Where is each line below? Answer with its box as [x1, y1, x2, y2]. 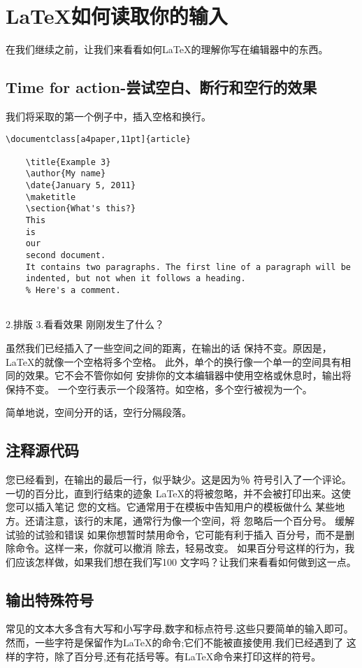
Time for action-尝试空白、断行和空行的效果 [6, 76, 317, 98]
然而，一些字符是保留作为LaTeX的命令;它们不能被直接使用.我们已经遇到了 [6, 635, 344, 650]
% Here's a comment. [25, 285, 121, 296]
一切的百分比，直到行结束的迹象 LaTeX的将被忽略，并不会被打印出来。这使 [6, 485, 352, 500]
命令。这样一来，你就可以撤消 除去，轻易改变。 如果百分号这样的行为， [15, 541, 345, 555]
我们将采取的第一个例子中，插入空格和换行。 [6, 108, 211, 123]
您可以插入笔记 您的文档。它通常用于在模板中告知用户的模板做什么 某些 [6, 499, 335, 514]
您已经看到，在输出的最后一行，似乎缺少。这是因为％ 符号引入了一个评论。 [6, 472, 352, 487]
